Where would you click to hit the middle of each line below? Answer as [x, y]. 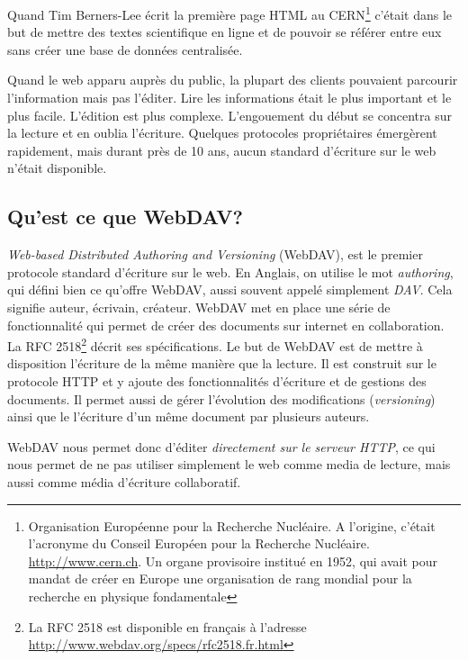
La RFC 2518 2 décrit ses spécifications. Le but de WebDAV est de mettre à [215, 344]
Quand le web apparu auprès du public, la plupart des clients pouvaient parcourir [233, 80]
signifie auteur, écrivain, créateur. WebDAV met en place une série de [199, 307]
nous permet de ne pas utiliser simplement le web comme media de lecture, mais [229, 464]
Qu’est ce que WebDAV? [125, 217]
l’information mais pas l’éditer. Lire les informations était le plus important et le [229, 98]
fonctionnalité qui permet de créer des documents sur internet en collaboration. [226, 325]
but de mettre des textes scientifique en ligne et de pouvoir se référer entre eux [225, 32]
